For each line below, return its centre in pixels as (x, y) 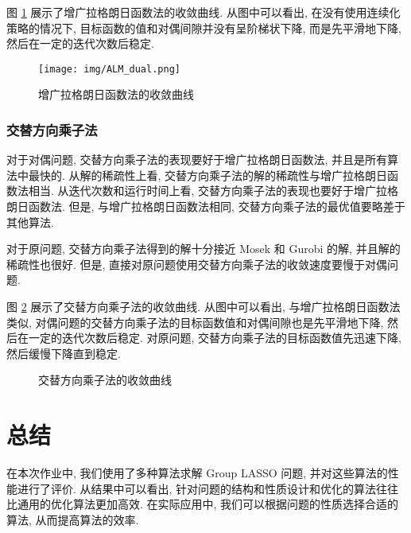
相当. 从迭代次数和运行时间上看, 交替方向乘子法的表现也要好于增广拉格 (213, 191)
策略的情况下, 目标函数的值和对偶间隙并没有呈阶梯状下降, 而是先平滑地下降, (204, 27)
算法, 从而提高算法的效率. (73, 519)
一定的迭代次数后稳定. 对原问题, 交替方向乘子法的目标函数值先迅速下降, (215, 338)
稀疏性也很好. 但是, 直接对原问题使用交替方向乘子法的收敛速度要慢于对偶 (197, 264)
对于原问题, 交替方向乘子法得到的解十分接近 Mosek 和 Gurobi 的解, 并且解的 (204, 249)
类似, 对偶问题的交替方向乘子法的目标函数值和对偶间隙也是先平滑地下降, (195, 322)
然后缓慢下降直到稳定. (64, 353)
